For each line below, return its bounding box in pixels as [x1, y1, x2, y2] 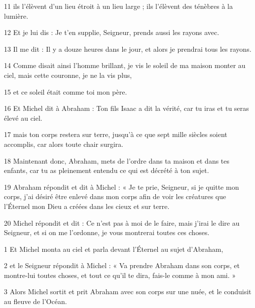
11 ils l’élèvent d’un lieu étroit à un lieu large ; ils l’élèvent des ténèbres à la [4, 1, 233, 11]
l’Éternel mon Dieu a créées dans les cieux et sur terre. [4, 201, 170, 211]
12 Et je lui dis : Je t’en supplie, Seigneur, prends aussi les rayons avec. [4, 27, 219, 37]
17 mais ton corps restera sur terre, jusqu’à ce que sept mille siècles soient [4, 129, 227, 139]
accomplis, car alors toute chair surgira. [4, 138, 123, 149]
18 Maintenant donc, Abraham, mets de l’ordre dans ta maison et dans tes [4, 155, 230, 166]
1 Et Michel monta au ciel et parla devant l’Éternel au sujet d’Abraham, [4, 243, 223, 254]
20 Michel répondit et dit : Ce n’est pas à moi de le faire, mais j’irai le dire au [4, 217, 240, 228]
